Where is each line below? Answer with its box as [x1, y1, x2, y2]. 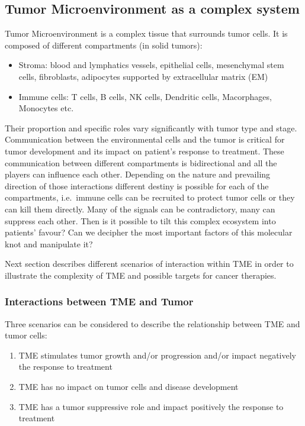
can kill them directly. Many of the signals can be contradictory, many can [5, 202, 275, 215]
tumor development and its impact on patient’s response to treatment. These [5, 144, 284, 157]
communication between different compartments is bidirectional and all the [5, 156, 277, 169]
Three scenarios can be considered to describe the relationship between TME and [5, 317, 300, 330]
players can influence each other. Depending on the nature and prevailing [5, 168, 271, 180]
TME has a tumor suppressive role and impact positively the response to [18, 400, 284, 412]
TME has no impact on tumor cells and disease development [18, 380, 239, 393]
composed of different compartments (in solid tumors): [5, 38, 203, 51]
